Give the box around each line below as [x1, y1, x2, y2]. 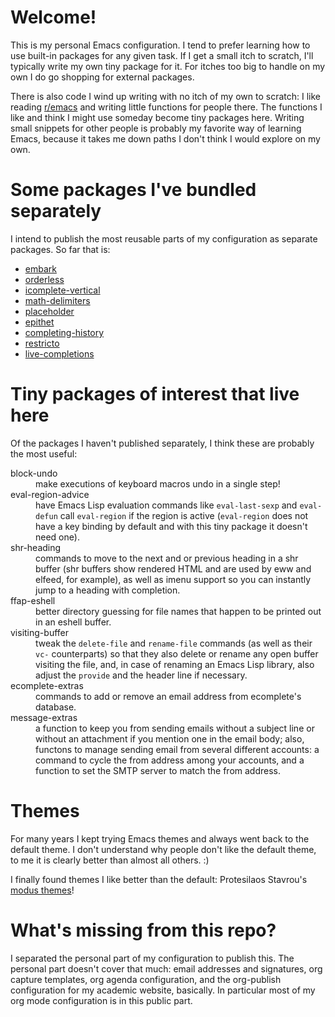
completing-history [24, 326, 105, 338]
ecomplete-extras [10, 679, 84, 691]
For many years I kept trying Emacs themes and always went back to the [10, 832, 310, 845]
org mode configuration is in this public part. [10, 994, 193, 1006]
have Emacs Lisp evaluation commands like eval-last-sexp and [35, 499, 298, 511]
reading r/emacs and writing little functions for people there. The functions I [10, 101, 323, 113]
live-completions [24, 347, 95, 360]
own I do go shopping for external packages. [10, 71, 195, 83]
